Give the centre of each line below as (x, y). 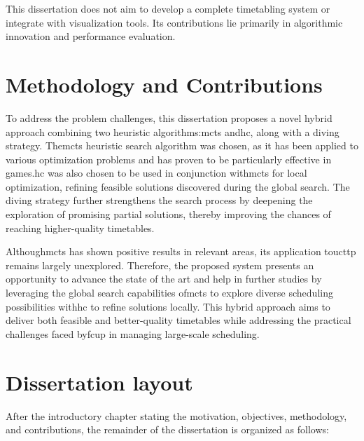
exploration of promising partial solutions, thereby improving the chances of (168, 214)
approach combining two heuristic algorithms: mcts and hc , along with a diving (173, 131)
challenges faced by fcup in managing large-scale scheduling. (133, 333)
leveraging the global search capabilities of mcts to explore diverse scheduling (169, 293)
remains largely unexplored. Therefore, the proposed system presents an (160, 265)
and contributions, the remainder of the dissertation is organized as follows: (167, 429)
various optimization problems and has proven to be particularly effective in (169, 159)
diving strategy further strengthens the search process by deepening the (159, 200)
